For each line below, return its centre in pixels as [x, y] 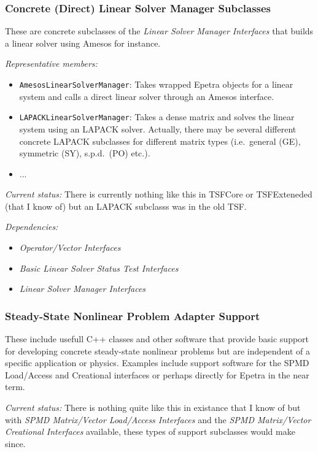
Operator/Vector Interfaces [70, 247]
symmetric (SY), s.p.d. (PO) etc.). [85, 153]
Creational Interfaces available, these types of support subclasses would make [150, 431]
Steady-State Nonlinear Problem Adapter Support [133, 316]
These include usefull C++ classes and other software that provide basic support [157, 339]
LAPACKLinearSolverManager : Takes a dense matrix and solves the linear [157, 117]
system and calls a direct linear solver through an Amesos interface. [147, 96]
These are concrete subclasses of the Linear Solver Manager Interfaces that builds [159, 31]
